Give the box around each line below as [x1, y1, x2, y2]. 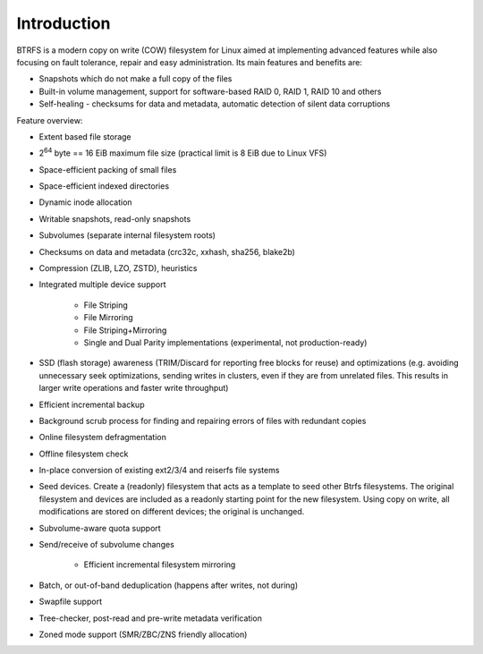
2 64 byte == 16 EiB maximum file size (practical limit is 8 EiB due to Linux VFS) [38, 146, 327, 158]
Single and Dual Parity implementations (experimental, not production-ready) [83, 336, 368, 348]
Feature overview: [16, 115, 83, 125]
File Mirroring [83, 312, 133, 323]
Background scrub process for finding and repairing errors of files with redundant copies [38, 415, 367, 426]
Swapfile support [38, 596, 103, 607]
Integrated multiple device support [38, 279, 166, 290]
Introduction [16, 13, 111, 33]
